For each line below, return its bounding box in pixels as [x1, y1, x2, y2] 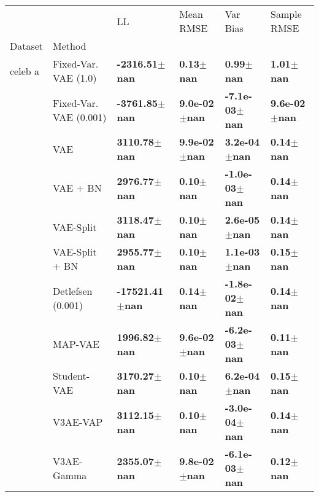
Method [53, 39, 86, 53]
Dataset [10, 39, 44, 53]
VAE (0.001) [53, 109, 107, 124]
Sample [271, 7, 302, 21]
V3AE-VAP [53, 415, 103, 429]
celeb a [10, 63, 39, 78]
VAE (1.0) [53, 71, 97, 85]
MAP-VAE [53, 337, 100, 351]
